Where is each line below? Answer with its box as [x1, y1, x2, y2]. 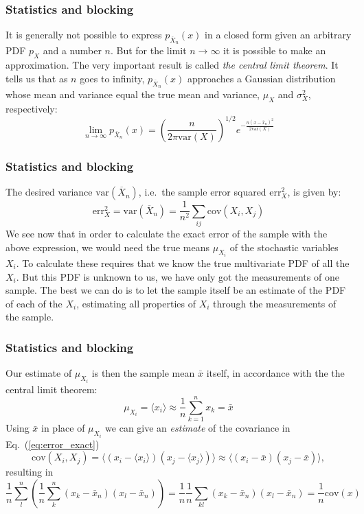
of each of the [5, 296, 62, 310]
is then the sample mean [91, 366, 195, 380]
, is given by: [287, 185, 341, 199]
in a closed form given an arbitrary [205, 27, 352, 42]
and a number [43, 43, 102, 58]
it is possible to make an [223, 43, 326, 58]
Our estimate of [5, 366, 72, 380]
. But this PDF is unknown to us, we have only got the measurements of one [16, 269, 339, 283]
